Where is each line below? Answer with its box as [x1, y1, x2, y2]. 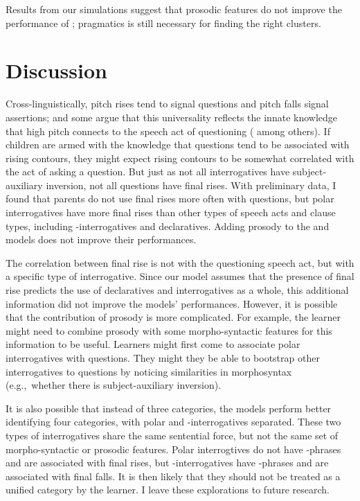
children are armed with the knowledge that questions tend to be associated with [6, 137, 350, 152]
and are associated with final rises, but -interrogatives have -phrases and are [6, 455, 329, 470]
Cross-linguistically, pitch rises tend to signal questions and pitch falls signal [6, 96, 329, 111]
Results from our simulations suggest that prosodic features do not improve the [6, 2, 342, 16]
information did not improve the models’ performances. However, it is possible [6, 296, 338, 310]
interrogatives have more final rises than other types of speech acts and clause [6, 205, 336, 220]
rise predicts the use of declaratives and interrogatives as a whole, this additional [6, 283, 349, 297]
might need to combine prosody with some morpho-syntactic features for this [6, 323, 332, 337]
